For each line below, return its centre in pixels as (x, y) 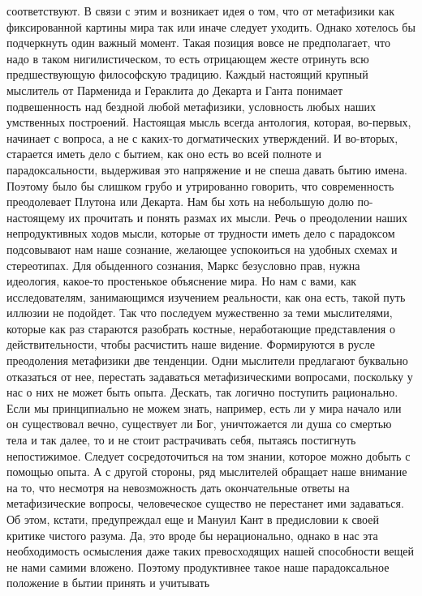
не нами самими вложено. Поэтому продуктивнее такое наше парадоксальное (198, 566)
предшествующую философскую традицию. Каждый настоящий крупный (187, 74)
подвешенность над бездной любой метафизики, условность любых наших (191, 106)
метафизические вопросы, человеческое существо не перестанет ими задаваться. (205, 503)
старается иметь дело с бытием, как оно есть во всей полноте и (164, 154)
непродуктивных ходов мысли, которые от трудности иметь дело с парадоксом (201, 233)
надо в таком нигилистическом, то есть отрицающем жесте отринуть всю (188, 58)
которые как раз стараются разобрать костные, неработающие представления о (201, 328)
